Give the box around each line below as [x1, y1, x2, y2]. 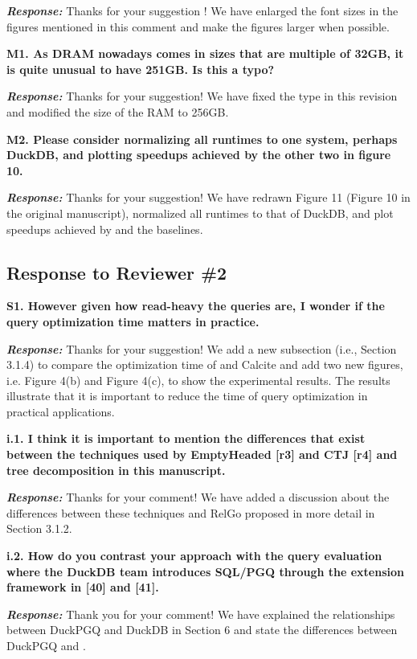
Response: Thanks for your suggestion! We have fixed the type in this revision [6, 88, 398, 104]
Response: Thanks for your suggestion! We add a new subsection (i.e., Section [6, 340, 397, 357]
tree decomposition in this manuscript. [6, 461, 226, 478]
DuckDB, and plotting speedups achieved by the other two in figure [6, 146, 391, 163]
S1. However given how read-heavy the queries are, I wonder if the [6, 297, 385, 314]
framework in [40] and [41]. [6, 579, 159, 596]
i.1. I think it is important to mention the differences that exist [6, 430, 366, 447]
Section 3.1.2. [6, 520, 72, 537]
